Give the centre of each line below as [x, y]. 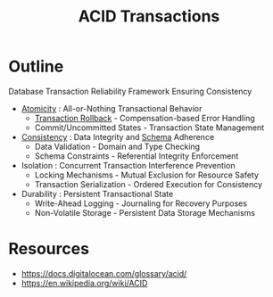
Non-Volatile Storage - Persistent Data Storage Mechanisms [145, 212]
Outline [36, 66]
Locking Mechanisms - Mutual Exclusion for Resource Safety [147, 175]
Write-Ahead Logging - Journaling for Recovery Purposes [141, 203]
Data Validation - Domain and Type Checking [117, 146]
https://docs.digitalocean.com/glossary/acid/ [104, 273]
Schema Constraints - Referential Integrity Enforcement [136, 156]
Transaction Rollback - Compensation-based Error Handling [145, 118]
